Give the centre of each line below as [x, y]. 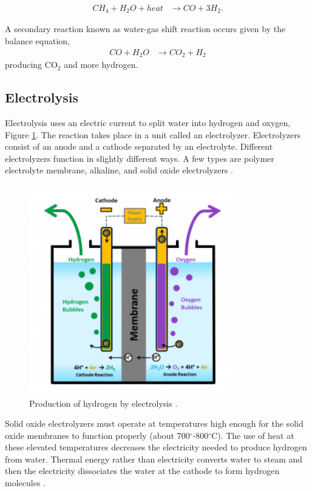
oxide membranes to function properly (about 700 [97, 435]
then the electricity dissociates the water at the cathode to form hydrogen [142, 471]
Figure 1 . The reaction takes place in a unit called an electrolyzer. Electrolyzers [153, 134]
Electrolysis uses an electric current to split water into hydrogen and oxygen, [148, 122]
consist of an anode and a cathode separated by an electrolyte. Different [139, 146]
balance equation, [37, 41]
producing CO [31, 65]
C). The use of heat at [253, 435]
